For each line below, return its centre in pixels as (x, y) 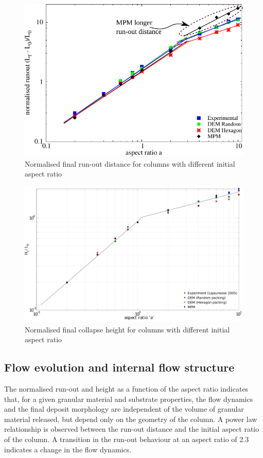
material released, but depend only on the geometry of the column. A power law (131, 419)
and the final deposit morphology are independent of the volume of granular (124, 409)
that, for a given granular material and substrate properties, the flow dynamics (129, 399)
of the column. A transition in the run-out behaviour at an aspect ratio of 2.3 (127, 439)
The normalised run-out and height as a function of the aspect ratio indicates (126, 389)
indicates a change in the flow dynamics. (68, 449)
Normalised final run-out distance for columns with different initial (130, 163)
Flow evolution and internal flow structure (119, 367)
